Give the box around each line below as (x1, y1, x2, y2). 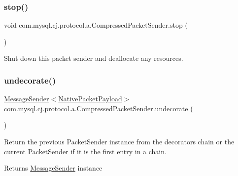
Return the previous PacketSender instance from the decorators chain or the (4, 136, 235, 146)
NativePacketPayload (58, 93, 122, 104)
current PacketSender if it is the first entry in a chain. (4, 146, 167, 156)
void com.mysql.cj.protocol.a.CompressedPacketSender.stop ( (4, 20, 188, 30)
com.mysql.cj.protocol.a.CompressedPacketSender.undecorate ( (4, 103, 193, 113)
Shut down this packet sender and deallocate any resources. (4, 53, 183, 63)
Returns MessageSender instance (4, 163, 102, 173)
